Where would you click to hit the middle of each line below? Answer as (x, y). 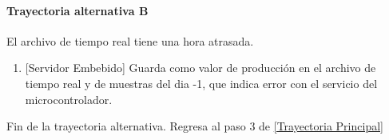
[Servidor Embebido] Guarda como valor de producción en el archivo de (200, 68)
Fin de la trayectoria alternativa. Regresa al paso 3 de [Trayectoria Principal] (195, 126)
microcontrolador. (69, 99)
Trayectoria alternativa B (77, 10)
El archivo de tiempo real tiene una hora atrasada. (130, 40)
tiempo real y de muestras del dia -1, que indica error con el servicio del (201, 83)
